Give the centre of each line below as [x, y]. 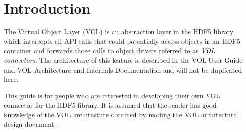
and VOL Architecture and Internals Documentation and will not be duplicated [123, 69]
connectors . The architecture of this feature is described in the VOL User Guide [123, 60]
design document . [32, 124]
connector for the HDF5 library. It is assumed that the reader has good [110, 105]
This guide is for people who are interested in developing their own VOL [112, 95]
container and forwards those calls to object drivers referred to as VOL [110, 50]
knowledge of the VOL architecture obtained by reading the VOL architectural [122, 114]
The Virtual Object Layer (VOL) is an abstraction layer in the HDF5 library [119, 31]
